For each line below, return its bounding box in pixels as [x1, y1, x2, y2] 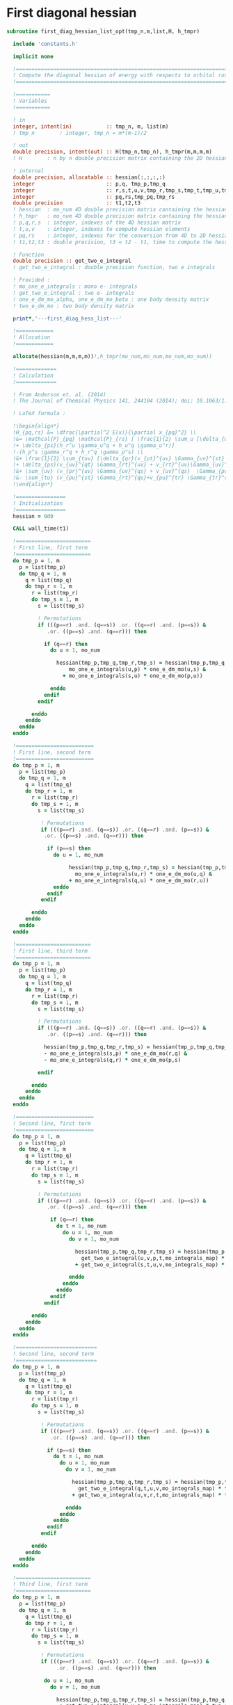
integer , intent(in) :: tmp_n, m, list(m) [13, 123, 169, 130]
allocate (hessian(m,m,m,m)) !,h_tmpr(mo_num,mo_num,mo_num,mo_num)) [13, 353, 213, 360]
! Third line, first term [13, 1581, 88, 1588]
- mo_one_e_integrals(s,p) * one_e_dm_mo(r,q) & [43, 1050, 188, 1057]
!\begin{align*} [13, 423, 60, 430]
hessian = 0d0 [13, 512, 54, 519]
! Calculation [13, 372, 54, 379]
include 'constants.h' [13, 40, 79, 47]
